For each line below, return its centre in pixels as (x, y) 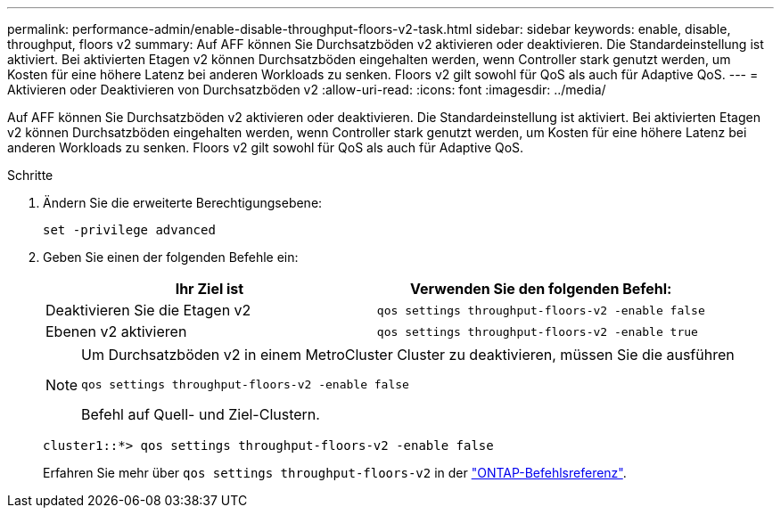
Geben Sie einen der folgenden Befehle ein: (171, 257)
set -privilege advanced (129, 230)
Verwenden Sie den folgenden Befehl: (541, 289)
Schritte (30, 175)
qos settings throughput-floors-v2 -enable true (537, 331)
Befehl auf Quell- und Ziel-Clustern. (201, 414)
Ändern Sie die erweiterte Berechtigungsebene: (183, 203)
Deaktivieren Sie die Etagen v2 (148, 310)
